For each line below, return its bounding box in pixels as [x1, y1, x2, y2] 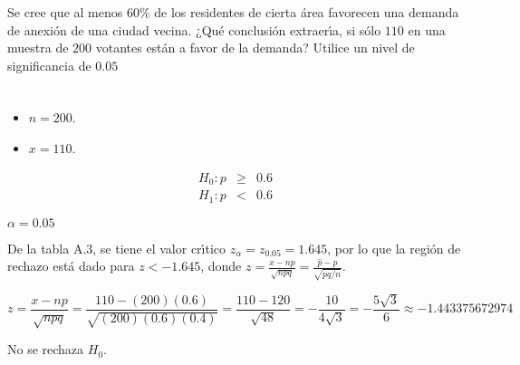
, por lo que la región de [327, 238, 461, 257]
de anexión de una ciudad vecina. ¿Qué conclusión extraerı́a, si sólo [7, 20, 381, 39]
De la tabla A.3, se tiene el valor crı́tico [7, 238, 226, 257]
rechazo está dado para [7, 256, 135, 275]
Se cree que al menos [7, 3, 123, 21]
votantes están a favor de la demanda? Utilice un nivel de [95, 38, 415, 57]
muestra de [7, 38, 69, 57]
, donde [200, 256, 242, 275]
